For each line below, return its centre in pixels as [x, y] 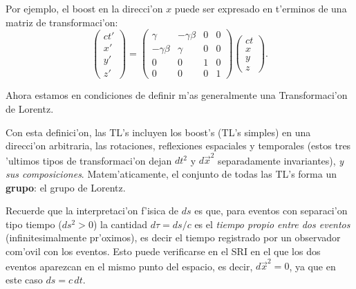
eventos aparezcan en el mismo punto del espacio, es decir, [129, 266]
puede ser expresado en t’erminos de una [261, 8]
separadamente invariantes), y [281, 160]
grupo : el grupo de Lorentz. [66, 187]
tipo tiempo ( [34, 224]
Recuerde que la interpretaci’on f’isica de [92, 211]
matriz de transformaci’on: [62, 22]
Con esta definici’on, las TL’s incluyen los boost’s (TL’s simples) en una [158, 132]
